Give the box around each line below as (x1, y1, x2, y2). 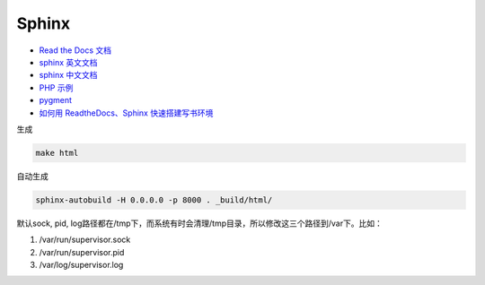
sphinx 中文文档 (39, 70, 98, 81)
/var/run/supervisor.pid (39, 246, 125, 257)
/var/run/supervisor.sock (39, 234, 131, 246)
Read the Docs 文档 (39, 45, 112, 56)
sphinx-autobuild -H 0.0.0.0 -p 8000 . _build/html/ (35, 194, 273, 205)
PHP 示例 (39, 82, 74, 93)
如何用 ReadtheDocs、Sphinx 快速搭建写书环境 (39, 108, 214, 118)
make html (35, 148, 79, 158)
